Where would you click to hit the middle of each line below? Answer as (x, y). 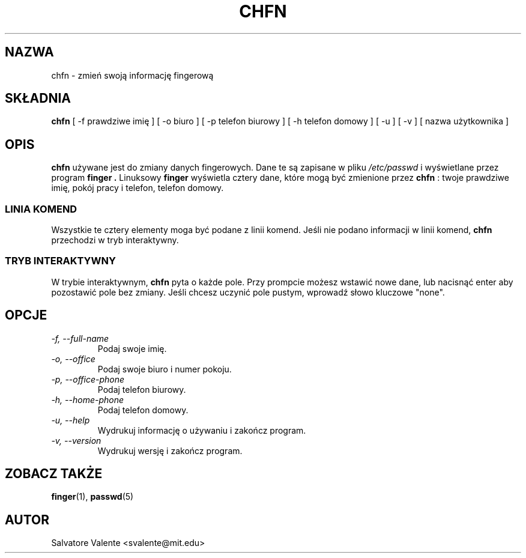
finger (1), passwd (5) (92, 497)
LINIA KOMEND (41, 209)
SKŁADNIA (38, 99)
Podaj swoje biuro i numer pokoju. (165, 369)
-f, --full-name (80, 338)
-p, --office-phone (88, 379)
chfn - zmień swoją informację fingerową (132, 75)
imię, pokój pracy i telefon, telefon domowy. (138, 188)
